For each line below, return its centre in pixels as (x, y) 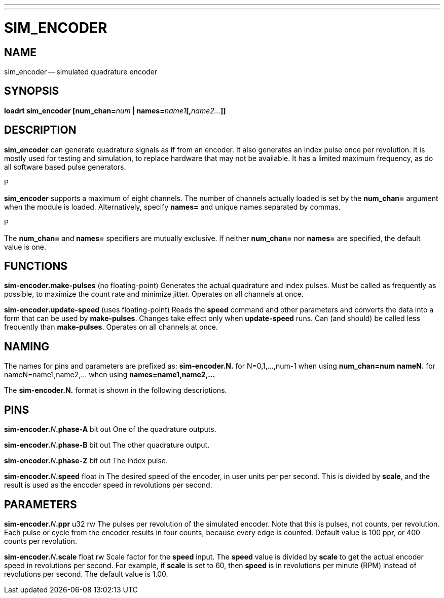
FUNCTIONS (36, 266)
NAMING (27, 346)
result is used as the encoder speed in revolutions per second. (108, 485)
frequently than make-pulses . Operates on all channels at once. (111, 327)
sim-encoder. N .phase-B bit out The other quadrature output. (107, 445)
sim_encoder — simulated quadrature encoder (81, 71)
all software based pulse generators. (65, 167)
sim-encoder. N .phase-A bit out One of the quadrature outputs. (110, 429)
